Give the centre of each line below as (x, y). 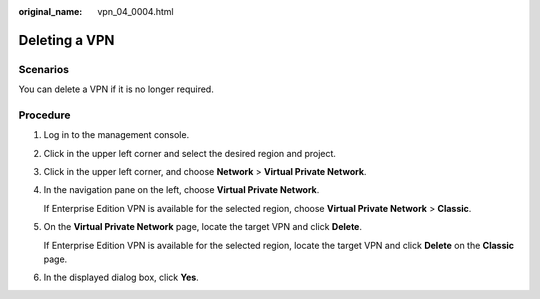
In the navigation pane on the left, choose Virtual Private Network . (181, 190)
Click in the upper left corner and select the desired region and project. (190, 153)
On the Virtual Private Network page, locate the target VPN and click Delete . (203, 227)
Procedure (44, 115)
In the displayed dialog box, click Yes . (121, 277)
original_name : (50, 11)
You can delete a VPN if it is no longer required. (116, 89)
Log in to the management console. (116, 135)
